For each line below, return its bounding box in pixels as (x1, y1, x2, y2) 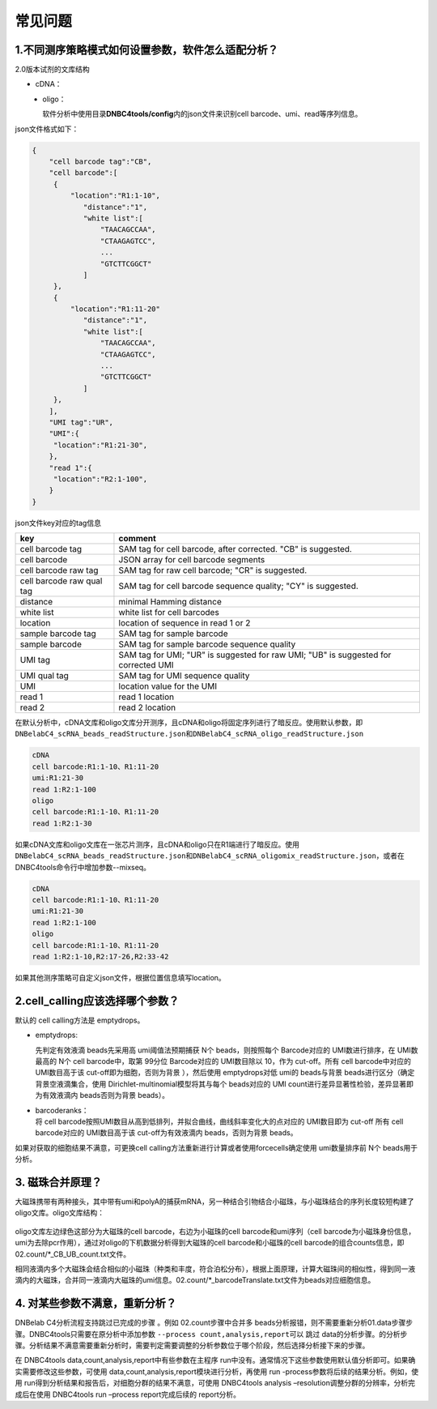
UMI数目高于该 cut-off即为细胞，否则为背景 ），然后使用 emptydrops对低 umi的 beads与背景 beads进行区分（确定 (35, 1068, 415, 1078)
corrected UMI (118, 660, 174, 671)
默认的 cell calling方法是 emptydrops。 (15, 1015, 145, 1025)
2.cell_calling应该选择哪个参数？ (15, 993, 180, 1008)
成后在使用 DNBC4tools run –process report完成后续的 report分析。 (15, 1390, 241, 1399)
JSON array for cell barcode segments (118, 554, 265, 566)
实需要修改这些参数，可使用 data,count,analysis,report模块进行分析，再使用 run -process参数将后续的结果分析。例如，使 (15, 1366, 419, 1377)
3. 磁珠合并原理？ (15, 1175, 103, 1189)
